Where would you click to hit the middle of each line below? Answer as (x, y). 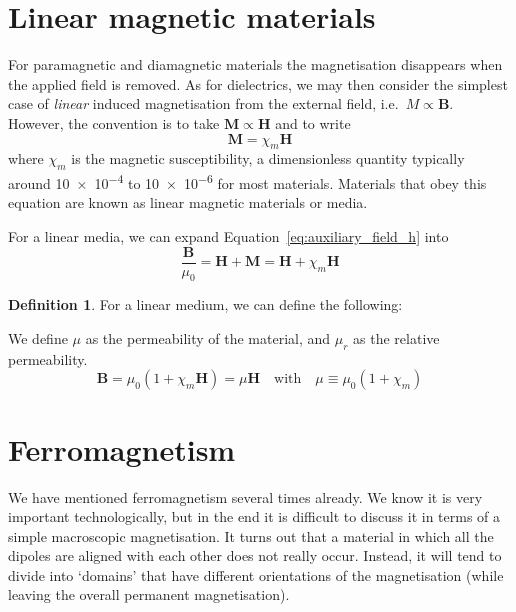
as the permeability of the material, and (208, 337)
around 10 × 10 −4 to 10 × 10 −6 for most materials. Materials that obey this (247, 181)
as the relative (396, 337)
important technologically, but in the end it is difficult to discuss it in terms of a (254, 516)
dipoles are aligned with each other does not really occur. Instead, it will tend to (255, 555)
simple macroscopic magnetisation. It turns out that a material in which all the (251, 535)
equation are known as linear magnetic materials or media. (188, 202)
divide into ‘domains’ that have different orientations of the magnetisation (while (256, 574)
